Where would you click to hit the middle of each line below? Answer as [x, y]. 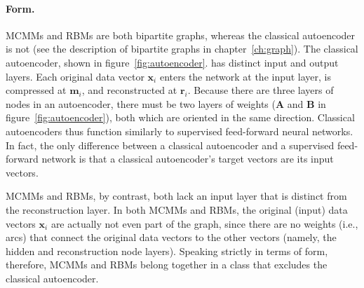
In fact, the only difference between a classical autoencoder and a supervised [170, 145]
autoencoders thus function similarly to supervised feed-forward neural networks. [180, 131]
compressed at [36, 90]
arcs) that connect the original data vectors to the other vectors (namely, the [171, 237]
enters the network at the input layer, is [245, 76]
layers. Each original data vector [75, 76]
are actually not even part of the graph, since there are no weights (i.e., [204, 223]
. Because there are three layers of [261, 90]
